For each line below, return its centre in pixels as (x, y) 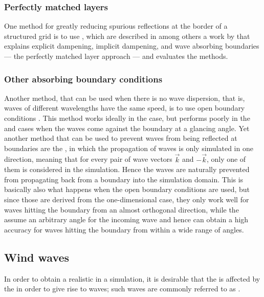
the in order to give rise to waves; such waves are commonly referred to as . (122, 289)
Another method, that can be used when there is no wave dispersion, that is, (125, 98)
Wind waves (37, 257)
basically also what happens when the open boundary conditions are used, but (127, 189)
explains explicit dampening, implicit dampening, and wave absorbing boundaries (132, 46)
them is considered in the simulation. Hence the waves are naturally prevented (127, 169)
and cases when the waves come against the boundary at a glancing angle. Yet (127, 128)
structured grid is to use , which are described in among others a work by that (127, 36)
